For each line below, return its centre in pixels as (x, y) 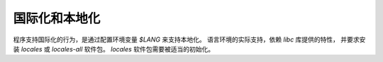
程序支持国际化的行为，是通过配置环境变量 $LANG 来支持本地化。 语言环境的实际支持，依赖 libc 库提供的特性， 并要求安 (189, 39)
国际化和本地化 (57, 18)
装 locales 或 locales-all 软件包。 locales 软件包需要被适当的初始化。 (114, 49)
